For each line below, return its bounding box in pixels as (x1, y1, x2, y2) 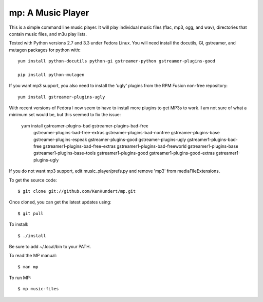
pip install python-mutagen (18, 72, 85, 78)
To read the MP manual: (9, 253, 57, 259)
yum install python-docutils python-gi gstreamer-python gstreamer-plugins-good (18, 59, 216, 64)
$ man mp (18, 264, 38, 269)
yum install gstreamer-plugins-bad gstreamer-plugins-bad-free (21, 122, 149, 129)
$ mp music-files (18, 286, 59, 292)
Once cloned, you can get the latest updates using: (9, 199, 112, 205)
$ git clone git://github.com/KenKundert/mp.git (18, 188, 136, 194)
